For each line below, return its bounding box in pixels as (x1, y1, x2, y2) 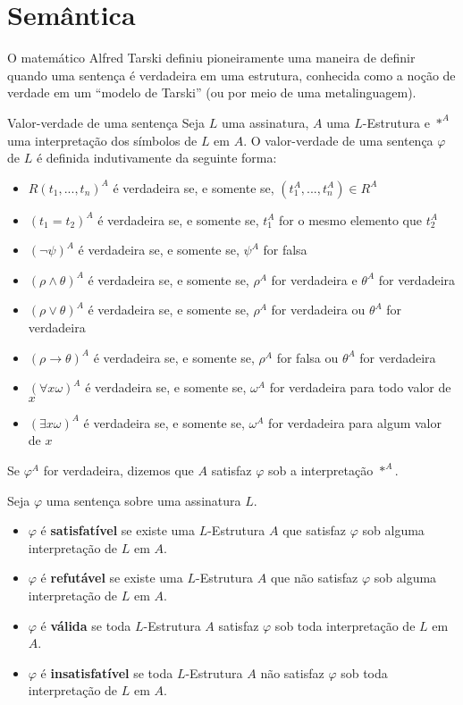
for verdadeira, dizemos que (43, 461, 194, 480)
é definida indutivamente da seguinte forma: (36, 148, 277, 167)
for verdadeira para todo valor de (269, 378, 451, 397)
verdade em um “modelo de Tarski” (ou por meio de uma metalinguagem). (7, 83, 417, 102)
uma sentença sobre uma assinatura (46, 491, 241, 509)
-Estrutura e (362, 113, 430, 131)
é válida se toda (40, 616, 131, 634)
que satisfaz (282, 521, 347, 540)
